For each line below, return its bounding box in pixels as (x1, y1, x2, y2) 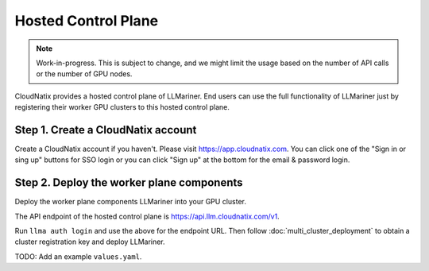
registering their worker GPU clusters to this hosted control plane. (14, 103, 230, 112)
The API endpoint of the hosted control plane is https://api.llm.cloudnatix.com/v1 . (14, 211, 280, 221)
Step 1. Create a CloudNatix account (14, 123, 197, 137)
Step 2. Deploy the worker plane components (14, 176, 243, 190)
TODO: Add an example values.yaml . (14, 251, 142, 261)
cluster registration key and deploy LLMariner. (14, 237, 166, 246)
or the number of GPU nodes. (36, 69, 133, 79)
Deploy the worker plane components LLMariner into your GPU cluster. (14, 197, 246, 207)
